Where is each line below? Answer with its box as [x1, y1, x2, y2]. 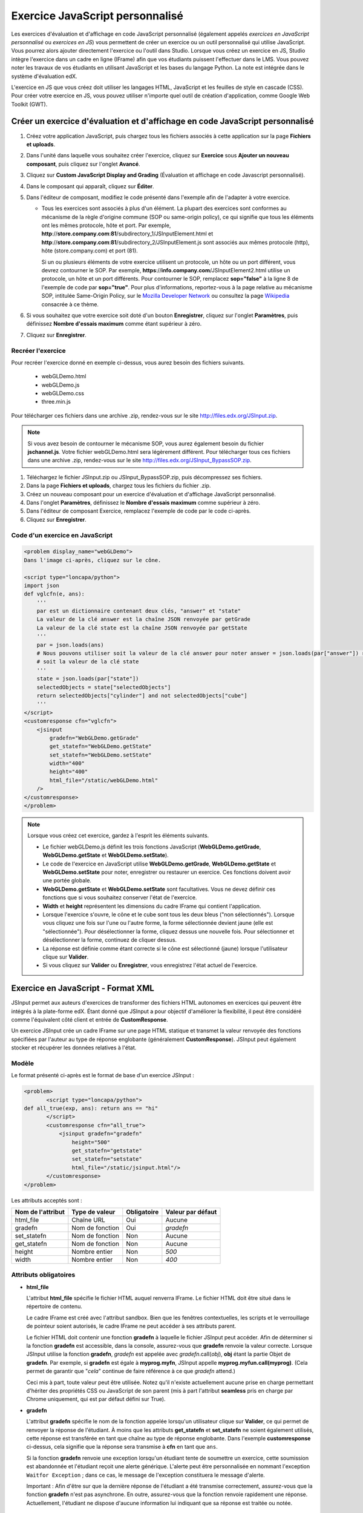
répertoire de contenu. [26, 1303, 83, 1310]
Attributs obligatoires [11, 1271, 76, 1279]
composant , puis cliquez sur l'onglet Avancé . [26, 160, 140, 168]
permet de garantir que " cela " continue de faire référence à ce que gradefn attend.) [26, 1368, 236, 1375]
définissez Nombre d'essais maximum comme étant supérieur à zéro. [26, 320, 202, 327]
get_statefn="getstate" [71, 1147, 142, 1154]
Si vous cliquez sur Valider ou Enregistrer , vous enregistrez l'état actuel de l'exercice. [42, 962, 258, 969]
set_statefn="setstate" [71, 1156, 142, 1163]
